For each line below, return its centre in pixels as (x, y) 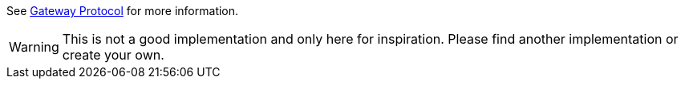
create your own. (113, 55)
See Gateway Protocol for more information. (123, 11)
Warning (34, 47)
